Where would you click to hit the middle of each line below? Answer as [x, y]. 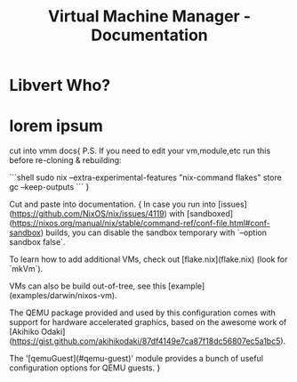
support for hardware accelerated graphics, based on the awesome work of [148, 322]
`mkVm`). [26, 269]
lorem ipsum [56, 126]
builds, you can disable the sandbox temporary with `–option [156, 232]
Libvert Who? [60, 85]
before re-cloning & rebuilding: [65, 160]
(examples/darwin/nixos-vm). [63, 296]
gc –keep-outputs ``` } [49, 187]
